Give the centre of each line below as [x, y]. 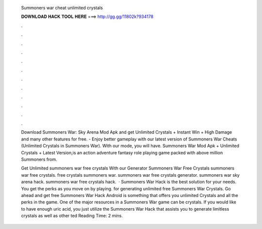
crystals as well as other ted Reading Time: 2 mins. [72, 216]
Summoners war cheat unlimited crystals [62, 8]
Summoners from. [39, 159]
